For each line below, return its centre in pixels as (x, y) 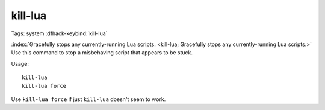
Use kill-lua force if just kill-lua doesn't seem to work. (88, 99)
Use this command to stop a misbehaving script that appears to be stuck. (102, 53)
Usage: (20, 63)
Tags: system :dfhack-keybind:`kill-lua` (59, 33)
